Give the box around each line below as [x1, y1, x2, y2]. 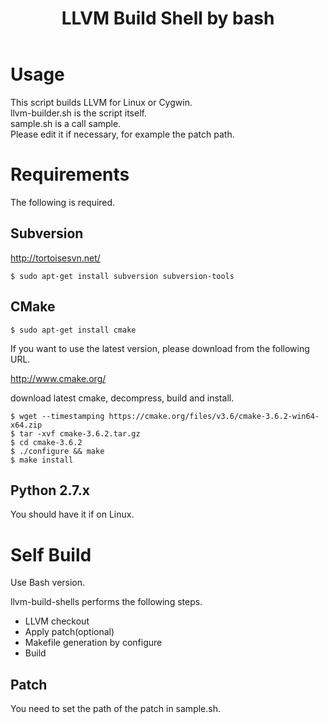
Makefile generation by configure [24, 637, 163, 649]
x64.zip [10, 420, 43, 430]
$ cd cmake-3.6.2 [10, 437, 83, 447]
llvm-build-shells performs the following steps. [10, 596, 203, 608]
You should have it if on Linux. [10, 508, 135, 521]
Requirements [10, 163, 130, 186]
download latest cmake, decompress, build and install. [10, 392, 235, 404]
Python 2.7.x [10, 482, 90, 499]
